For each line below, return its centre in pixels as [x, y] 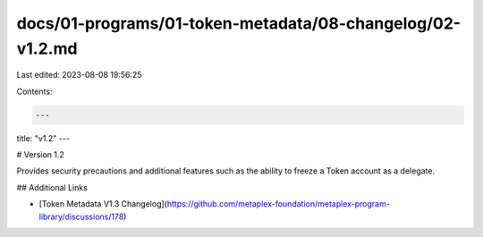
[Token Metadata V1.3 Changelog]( [103, 204]
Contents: [34, 91]
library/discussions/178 [81, 216]
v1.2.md [47, 48]
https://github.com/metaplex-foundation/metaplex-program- [279, 204]
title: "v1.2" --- [43, 138]
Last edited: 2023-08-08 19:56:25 [79, 75]
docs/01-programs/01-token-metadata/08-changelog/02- [238, 23]
